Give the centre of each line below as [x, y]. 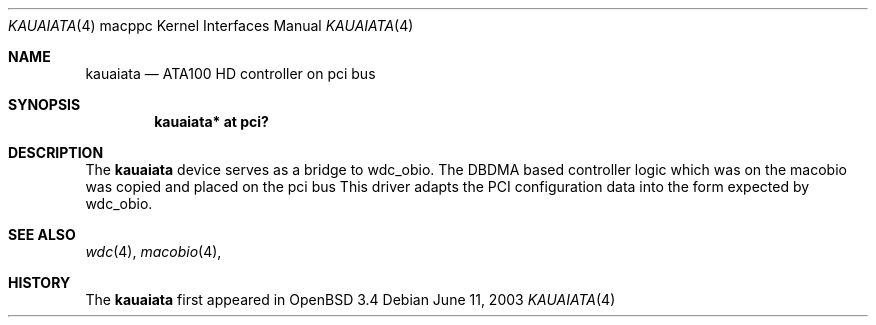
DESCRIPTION [56, 152]
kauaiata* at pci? [211, 121]
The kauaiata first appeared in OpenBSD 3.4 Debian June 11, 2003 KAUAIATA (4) [350, 299]
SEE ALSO [42, 234]
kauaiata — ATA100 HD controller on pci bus [230, 73]
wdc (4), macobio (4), [153, 251]
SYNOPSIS [44, 104]
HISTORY [39, 282]
